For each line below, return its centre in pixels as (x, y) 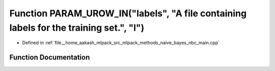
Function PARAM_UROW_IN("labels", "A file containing (128, 13)
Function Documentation (50, 57)
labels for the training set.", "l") (77, 28)
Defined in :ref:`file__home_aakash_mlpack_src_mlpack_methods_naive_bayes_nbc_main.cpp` (121, 43)
